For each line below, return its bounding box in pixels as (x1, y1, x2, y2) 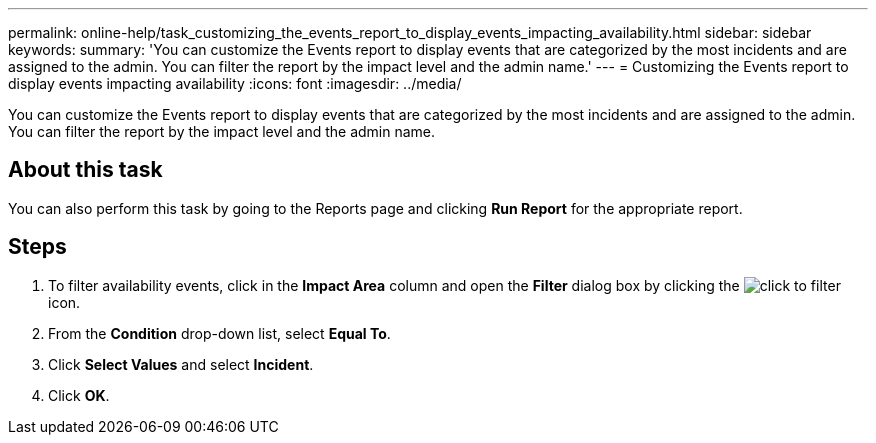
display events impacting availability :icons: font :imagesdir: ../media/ (8, 75, 462, 92)
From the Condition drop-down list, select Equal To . (48, 324, 391, 342)
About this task (8, 157, 163, 183)
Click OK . (48, 386, 110, 404)
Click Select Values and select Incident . (48, 355, 314, 373)
